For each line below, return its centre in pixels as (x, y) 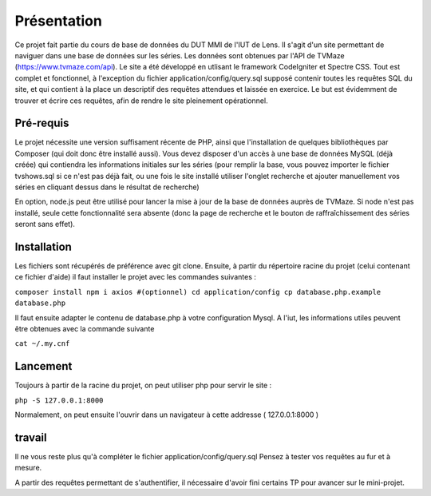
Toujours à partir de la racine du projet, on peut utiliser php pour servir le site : (143, 385)
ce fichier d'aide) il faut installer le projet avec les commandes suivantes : (136, 277)
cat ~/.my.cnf (42, 344)
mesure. (28, 468)
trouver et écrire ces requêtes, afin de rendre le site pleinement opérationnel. (141, 101)
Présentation (59, 21)
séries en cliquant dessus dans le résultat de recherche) (107, 187)
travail (31, 437)
